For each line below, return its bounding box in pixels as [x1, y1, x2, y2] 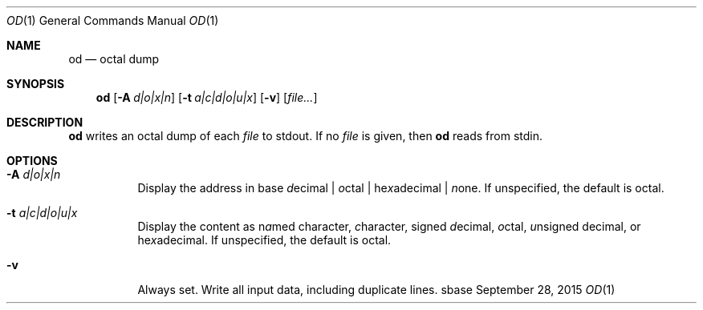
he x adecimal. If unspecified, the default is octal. [137, 233, 392, 247]
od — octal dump [68, 52, 160, 66]
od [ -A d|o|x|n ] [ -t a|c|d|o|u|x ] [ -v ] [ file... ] [95, 91, 318, 104]
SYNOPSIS [6, 77, 65, 91]
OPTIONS [6, 154, 58, 167]
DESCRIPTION [6, 115, 83, 129]
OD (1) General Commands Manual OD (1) [6, 14, 219, 27]
